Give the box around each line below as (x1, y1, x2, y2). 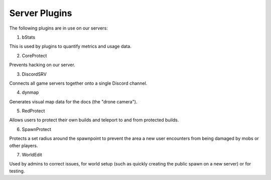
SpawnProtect (22, 126, 51, 132)
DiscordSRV (22, 71, 47, 77)
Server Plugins (9, 8, 72, 19)
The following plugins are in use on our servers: (9, 25, 108, 31)
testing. (9, 168, 25, 174)
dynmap (22, 89, 39, 95)
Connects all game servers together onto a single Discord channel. (9, 80, 148, 86)
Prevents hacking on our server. (9, 62, 75, 68)
